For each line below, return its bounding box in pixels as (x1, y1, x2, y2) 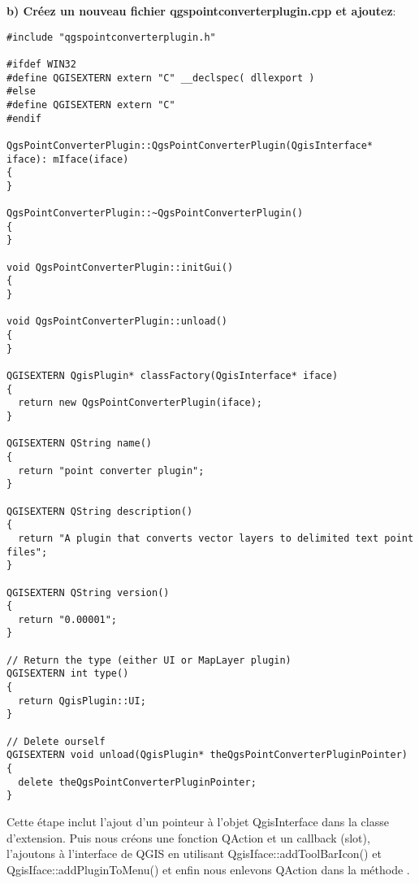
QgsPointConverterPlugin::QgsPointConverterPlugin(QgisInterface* (6, 139, 374, 151)
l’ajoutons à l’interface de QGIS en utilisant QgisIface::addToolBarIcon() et (6, 845, 382, 862)
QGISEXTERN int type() (6, 668, 129, 680)
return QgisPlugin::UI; (18, 695, 146, 707)
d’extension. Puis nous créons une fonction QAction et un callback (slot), (6, 829, 370, 846)
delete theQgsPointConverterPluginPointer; (18, 776, 257, 788)
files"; (6, 546, 48, 558)
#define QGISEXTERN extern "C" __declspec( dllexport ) (6, 72, 315, 84)
